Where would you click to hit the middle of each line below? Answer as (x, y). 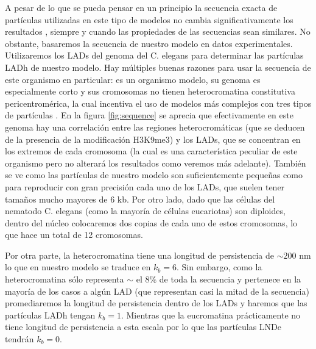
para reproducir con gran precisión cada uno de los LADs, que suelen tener (145, 186)
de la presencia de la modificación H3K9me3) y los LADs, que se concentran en (153, 139)
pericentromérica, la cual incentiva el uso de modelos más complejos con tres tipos (158, 103)
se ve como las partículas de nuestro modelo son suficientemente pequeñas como (154, 175)
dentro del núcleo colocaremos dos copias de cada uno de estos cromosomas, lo (151, 222)
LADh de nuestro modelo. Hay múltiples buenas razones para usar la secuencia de (158, 67)
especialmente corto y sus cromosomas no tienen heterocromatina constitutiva (150, 91)
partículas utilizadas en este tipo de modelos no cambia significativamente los (149, 19)
